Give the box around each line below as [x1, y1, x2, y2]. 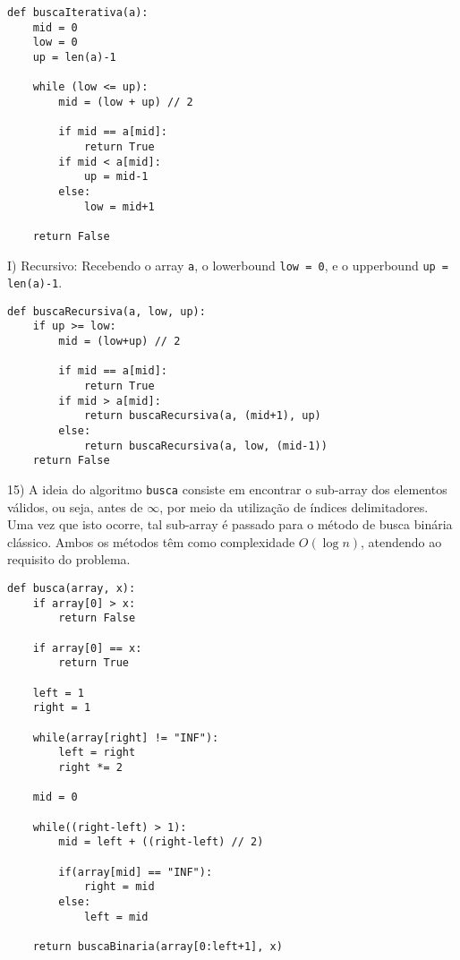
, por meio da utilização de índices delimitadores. [159, 497, 429, 516]
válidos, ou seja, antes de [7, 497, 143, 516]
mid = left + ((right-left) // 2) [58, 836, 264, 849]
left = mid [83, 910, 149, 923]
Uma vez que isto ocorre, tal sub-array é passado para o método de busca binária [7, 515, 453, 534]
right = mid [83, 880, 155, 894]
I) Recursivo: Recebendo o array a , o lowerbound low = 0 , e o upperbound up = [7, 255, 449, 274]
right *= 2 [58, 760, 123, 774]
